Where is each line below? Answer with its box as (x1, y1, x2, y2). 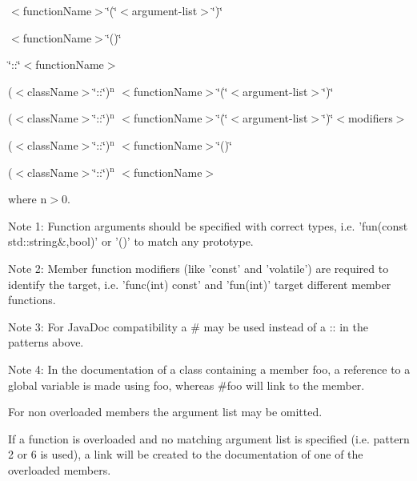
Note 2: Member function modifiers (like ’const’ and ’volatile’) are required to (8, 259, 389, 276)
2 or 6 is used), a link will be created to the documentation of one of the (8, 446, 363, 463)
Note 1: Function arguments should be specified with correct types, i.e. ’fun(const (8, 217, 408, 234)
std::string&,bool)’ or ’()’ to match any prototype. (8, 233, 254, 250)
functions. (8, 291, 56, 308)
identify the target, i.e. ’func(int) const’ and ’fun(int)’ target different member (8, 275, 391, 292)
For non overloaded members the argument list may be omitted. (8, 403, 323, 420)
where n (8, 190, 47, 207)
